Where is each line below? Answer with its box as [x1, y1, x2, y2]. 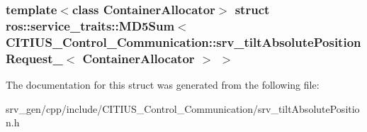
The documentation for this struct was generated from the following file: [6, 77, 320, 92]
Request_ [6, 49, 63, 67]
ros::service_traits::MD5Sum [6, 16, 175, 34]
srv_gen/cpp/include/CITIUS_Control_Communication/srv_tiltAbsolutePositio [6, 101, 360, 116]
